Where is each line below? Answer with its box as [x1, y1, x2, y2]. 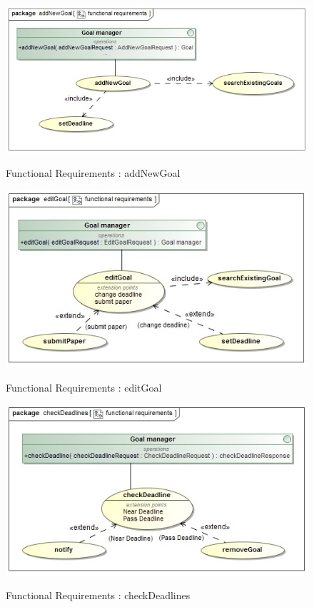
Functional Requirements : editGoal [6, 379, 162, 394]
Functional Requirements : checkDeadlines [6, 588, 191, 603]
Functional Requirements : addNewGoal [6, 165, 181, 180]
